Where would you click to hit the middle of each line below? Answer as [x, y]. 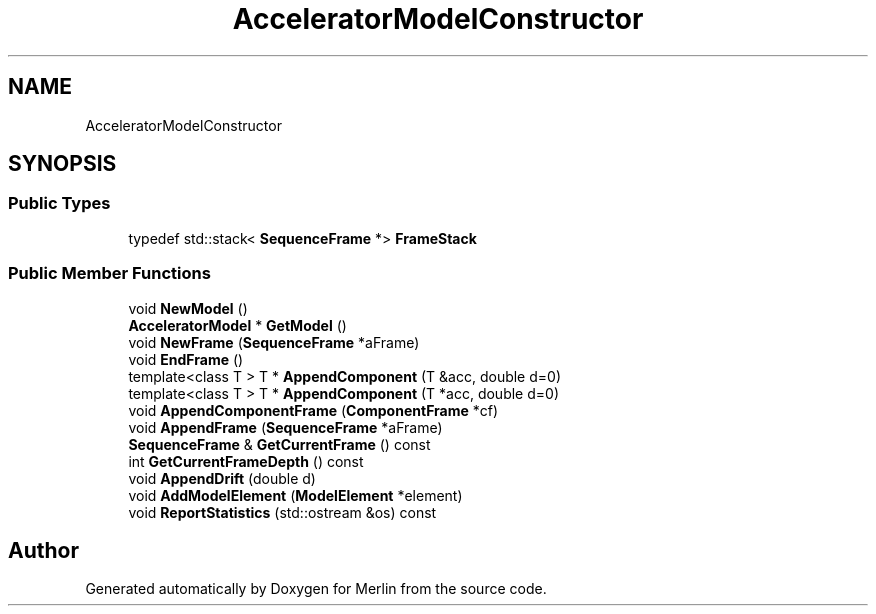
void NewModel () [188, 308]
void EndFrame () [186, 359]
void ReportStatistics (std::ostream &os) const [282, 512]
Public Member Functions [109, 273]
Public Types [59, 203]
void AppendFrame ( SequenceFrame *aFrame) [285, 427]
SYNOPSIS [62, 164]
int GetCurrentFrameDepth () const [246, 461]
